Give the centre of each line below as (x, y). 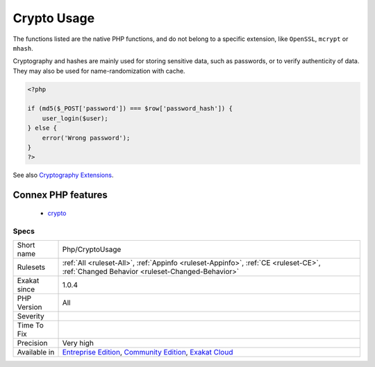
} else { (42, 128)
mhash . (23, 48)
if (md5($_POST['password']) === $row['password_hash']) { (130, 109)
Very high (78, 343)
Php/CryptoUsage (92, 249)
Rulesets (31, 267)
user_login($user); (75, 118)
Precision (32, 343)
